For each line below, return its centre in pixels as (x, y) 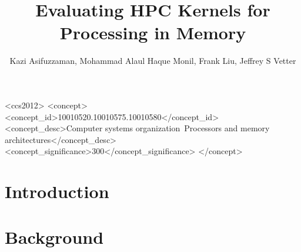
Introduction (57, 191)
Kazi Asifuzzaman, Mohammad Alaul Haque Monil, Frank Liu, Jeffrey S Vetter (153, 61)
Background (54, 237)
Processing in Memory (153, 33)
